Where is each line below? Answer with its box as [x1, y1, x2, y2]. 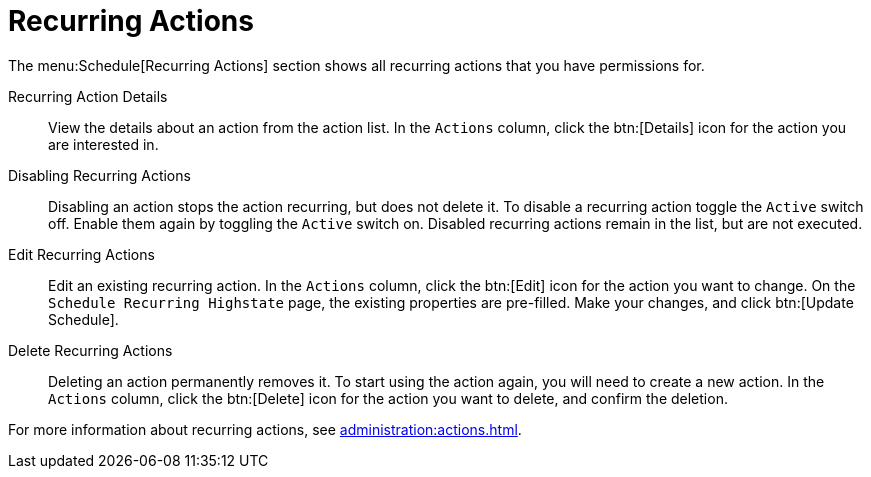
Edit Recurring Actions [8, 245, 155, 263]
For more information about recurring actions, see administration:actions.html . [8, 420, 522, 438]
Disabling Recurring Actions [8, 166, 191, 184]
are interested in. [48, 135, 159, 153]
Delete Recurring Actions [8, 341, 173, 359]
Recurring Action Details [8, 87, 168, 105]
